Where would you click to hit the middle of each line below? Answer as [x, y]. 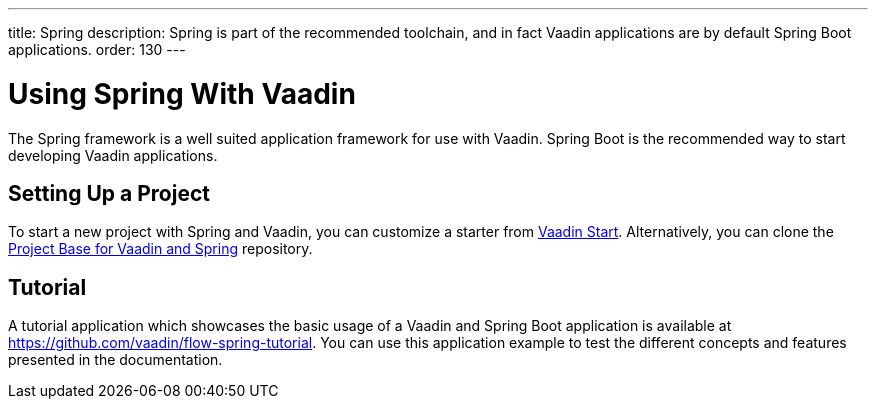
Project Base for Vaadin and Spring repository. [160, 249]
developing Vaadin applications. [113, 155]
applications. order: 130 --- [97, 49]
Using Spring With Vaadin [182, 93]
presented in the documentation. [115, 360]
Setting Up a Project [109, 193]
